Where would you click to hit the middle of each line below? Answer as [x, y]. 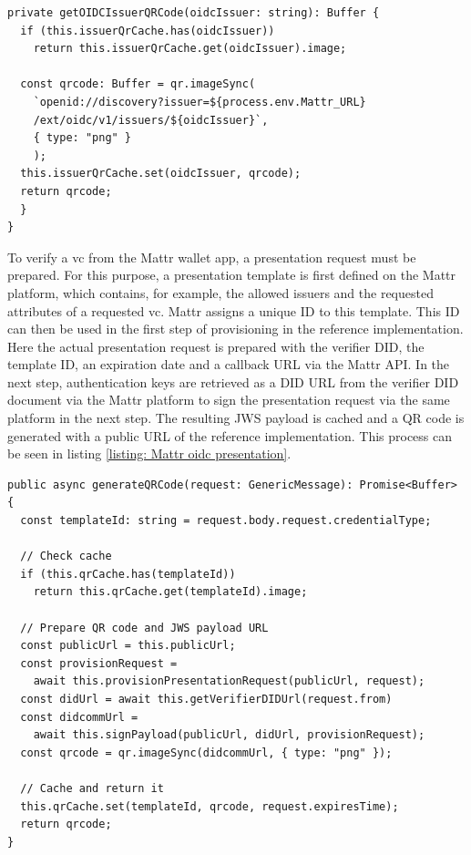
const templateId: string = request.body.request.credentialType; [226, 521]
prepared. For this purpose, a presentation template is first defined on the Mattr [232, 275]
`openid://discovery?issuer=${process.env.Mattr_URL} [200, 102]
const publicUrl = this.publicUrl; [128, 646]
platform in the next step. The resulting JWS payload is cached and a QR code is [236, 418]
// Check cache [66, 556]
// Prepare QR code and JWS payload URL [144, 628]
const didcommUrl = [79, 717]
